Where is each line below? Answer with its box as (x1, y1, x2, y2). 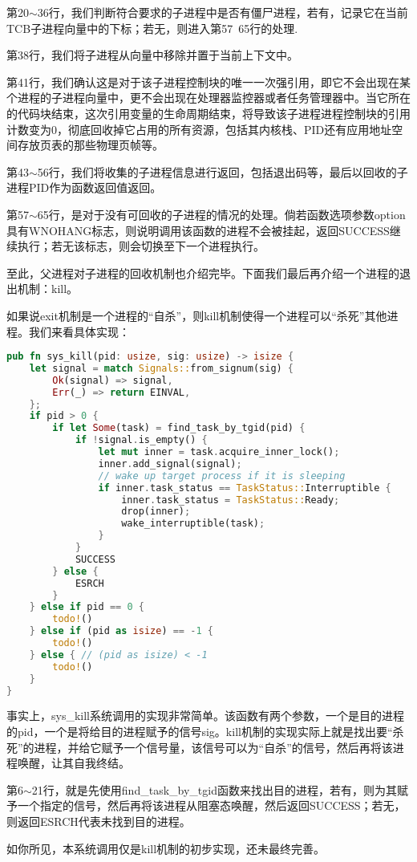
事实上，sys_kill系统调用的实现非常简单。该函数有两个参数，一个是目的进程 (6, 707, 404, 724)
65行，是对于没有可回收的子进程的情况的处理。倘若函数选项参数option (37, 205, 406, 222)
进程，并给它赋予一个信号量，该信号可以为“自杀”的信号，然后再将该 (34, 738, 393, 755)
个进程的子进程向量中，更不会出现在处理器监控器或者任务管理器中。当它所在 (6, 89, 411, 106)
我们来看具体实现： (28, 323, 130, 340)
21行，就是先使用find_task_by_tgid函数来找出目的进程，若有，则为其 (31, 781, 397, 798)
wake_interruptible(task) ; (121, 518, 265, 530)
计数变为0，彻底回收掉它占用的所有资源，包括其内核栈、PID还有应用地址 (6, 120, 392, 137)
